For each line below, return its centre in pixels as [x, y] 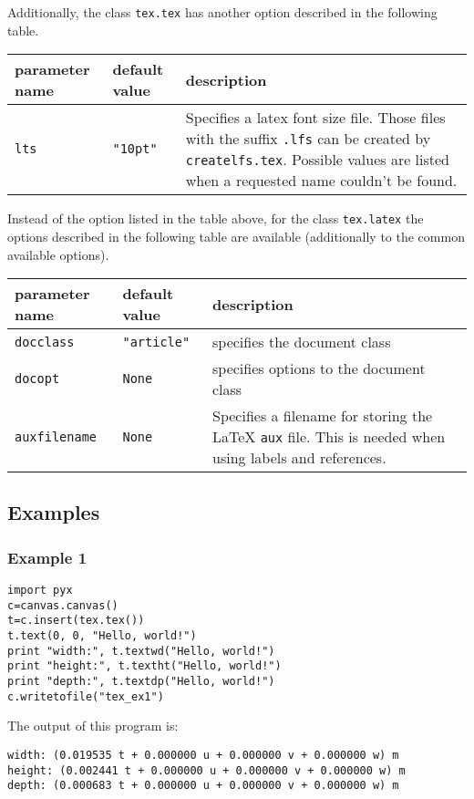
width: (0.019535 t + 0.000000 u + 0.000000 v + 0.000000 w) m [203, 755]
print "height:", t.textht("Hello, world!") [144, 666]
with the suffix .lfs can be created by [308, 139]
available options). [58, 254]
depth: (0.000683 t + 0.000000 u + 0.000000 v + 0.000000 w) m [203, 786]
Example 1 [47, 557]
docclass [45, 342]
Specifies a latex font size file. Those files [315, 118]
